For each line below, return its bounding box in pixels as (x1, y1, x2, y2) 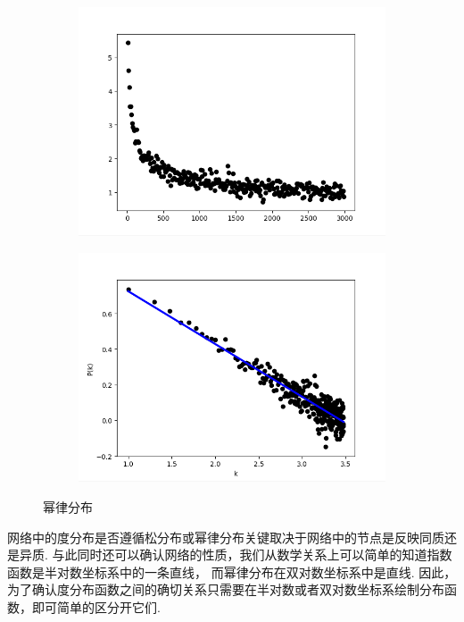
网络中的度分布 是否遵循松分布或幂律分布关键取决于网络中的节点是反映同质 (7, 527, 444, 546)
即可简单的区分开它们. (31, 597, 161, 616)
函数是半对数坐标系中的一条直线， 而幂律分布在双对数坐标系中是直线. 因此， (7, 562, 457, 581)
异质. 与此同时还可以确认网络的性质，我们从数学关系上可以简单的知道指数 (19, 545, 452, 564)
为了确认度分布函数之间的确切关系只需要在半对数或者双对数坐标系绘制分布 (7, 580, 444, 599)
